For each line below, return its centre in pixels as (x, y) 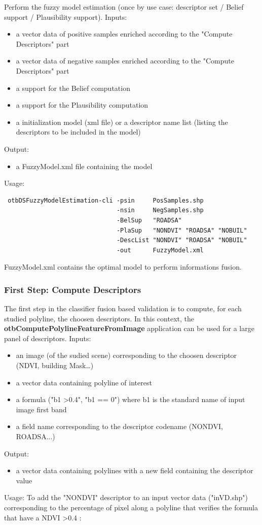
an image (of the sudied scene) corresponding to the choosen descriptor (126, 355)
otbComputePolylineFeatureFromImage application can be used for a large (129, 328)
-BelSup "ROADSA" (149, 220)
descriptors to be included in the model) (78, 132)
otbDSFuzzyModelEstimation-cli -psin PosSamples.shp (106, 200)
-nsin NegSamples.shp (160, 210)
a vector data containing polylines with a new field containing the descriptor (135, 470)
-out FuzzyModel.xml (160, 250)
